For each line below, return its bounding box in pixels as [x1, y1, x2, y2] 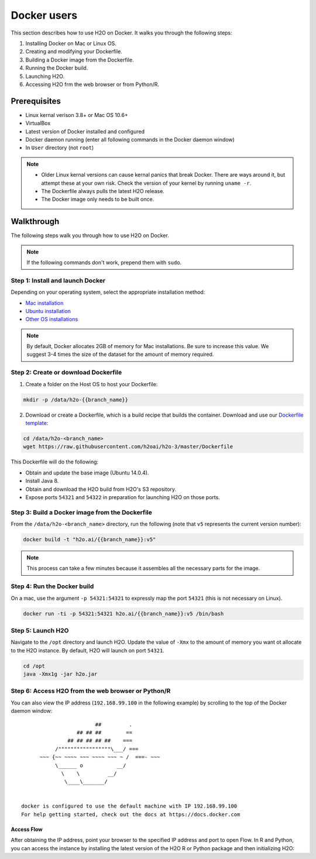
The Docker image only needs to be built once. [41, 196, 154, 203]
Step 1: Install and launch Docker [11, 276, 105, 284]
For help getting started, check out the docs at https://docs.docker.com [21, 811, 241, 817]
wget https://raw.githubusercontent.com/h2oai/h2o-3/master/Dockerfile [23, 444, 233, 450]
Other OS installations [25, 316, 78, 323]
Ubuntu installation [25, 307, 71, 314]
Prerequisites [11, 96, 61, 106]
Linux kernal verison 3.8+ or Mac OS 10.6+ [25, 111, 128, 118]
